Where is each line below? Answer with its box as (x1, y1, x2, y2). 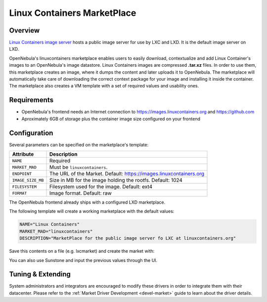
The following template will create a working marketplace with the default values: (9, 208, 175, 215)
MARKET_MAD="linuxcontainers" (19, 228, 93, 234)
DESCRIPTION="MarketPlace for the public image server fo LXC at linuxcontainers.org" (19, 235, 236, 241)
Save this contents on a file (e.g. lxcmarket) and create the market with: (9, 248, 155, 254)
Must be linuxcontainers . (49, 164, 108, 171)
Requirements (9, 96, 54, 104)
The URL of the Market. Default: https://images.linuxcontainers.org (49, 171, 205, 177)
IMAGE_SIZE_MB (12, 177, 44, 183)
